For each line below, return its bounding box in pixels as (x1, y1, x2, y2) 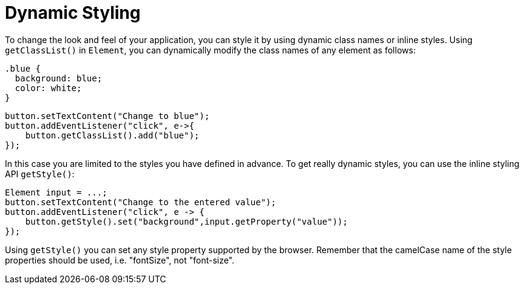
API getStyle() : (5, 168, 75, 179)
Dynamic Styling (5, 2, 141, 23)
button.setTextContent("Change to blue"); (5, 110, 210, 121)
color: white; (15, 83, 82, 93)
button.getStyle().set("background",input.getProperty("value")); (25, 216, 348, 226)
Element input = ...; (5, 187, 107, 197)
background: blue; (15, 73, 103, 83)
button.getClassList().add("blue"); (25, 130, 200, 140)
